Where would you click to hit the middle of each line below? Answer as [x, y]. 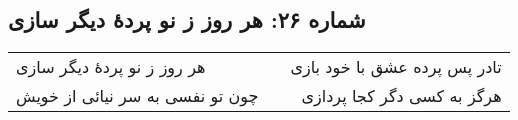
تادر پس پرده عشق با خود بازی [396, 67]
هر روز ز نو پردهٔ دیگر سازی [111, 67]
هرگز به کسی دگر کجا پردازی [401, 96]
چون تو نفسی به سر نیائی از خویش [137, 96]
